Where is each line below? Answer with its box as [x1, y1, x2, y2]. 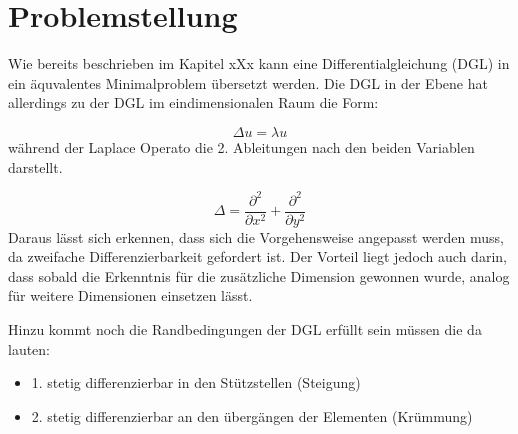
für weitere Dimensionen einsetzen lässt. [8, 285, 253, 306]
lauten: [8, 338, 51, 359]
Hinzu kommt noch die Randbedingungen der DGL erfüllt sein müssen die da [8, 319, 482, 340]
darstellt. [8, 156, 63, 177]
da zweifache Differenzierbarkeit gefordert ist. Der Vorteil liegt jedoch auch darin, [8, 246, 507, 267]
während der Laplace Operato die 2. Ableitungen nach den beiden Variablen [8, 136, 475, 157]
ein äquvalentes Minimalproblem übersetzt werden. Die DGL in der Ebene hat [8, 72, 488, 93]
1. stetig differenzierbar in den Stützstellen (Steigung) [31, 372, 361, 393]
